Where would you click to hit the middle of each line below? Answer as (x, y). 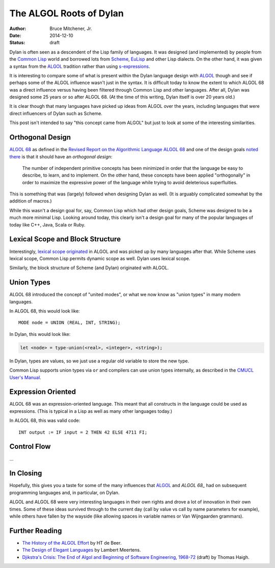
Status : (17, 43)
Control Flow (30, 447)
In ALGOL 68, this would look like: (45, 311)
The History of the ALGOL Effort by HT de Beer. (72, 543)
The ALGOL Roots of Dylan (67, 13)
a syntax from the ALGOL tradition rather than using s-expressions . (80, 66)
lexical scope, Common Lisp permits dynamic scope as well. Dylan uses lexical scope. (100, 258)
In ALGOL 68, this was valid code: (45, 420)
